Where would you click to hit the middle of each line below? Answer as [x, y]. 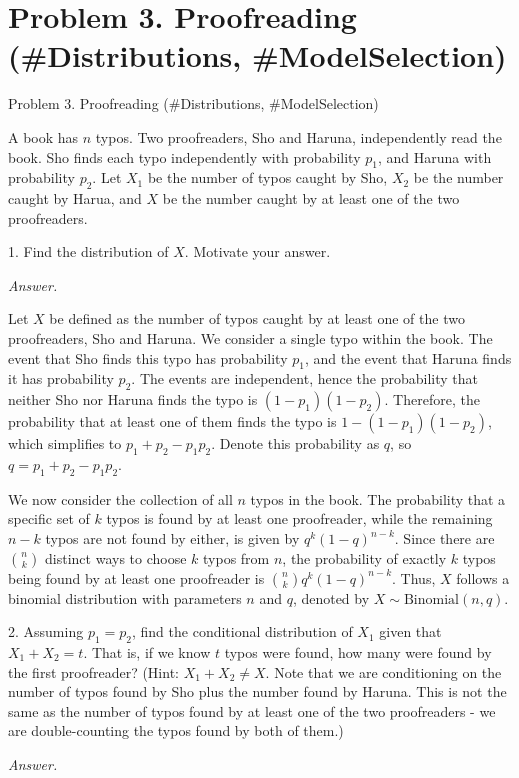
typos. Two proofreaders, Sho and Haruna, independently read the [298, 136]
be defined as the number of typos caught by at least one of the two [257, 318]
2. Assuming [46, 631]
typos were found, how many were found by [358, 652]
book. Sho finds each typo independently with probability [184, 156]
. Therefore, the [432, 399]
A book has [43, 136]
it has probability [61, 378]
